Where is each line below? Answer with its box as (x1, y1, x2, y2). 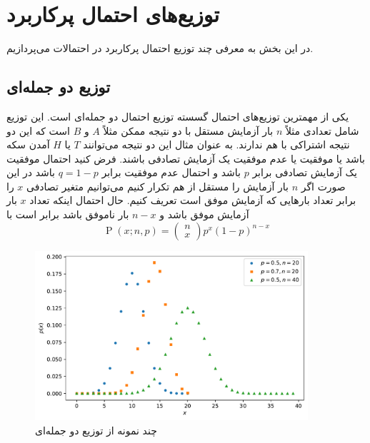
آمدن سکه (6, 137, 50, 152)
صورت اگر (301, 178, 346, 193)
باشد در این (6, 165, 56, 180)
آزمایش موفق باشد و (159, 207, 249, 222)
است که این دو (6, 123, 70, 138)
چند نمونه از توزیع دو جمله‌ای (35, 423, 157, 438)
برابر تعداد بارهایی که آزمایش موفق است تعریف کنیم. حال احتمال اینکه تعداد (29, 193, 356, 208)
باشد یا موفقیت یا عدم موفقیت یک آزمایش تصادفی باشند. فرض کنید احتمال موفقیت (6, 151, 365, 166)
